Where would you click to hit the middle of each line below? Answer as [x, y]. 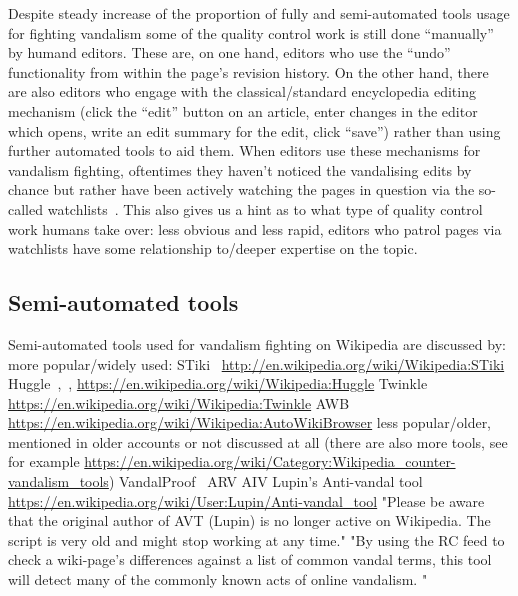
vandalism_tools [58, 481]
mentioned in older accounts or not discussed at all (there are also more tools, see [258, 441]
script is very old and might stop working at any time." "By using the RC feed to [256, 539]
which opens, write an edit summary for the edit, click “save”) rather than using [254, 130]
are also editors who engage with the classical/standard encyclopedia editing [242, 91]
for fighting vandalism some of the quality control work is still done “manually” [251, 32]
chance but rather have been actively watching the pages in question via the [241, 189]
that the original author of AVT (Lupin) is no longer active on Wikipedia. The [249, 520]
